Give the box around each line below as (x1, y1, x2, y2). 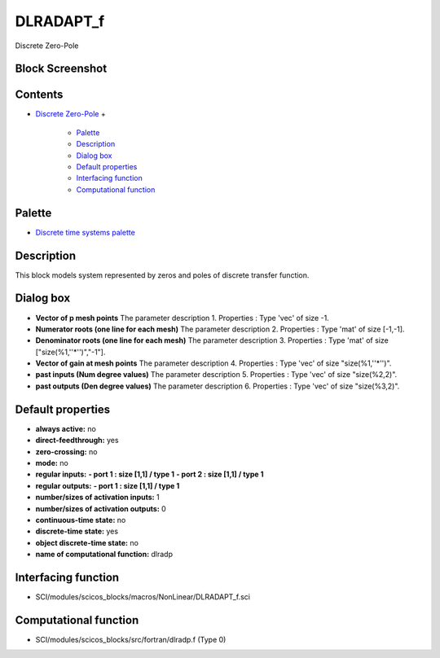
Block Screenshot (15, 62, 108, 76)
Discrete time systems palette (35, 227, 136, 237)
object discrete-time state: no (35, 537, 139, 547)
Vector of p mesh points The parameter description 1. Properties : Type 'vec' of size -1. (35, 313, 329, 322)
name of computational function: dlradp (35, 550, 173, 559)
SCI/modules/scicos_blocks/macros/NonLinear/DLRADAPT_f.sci (35, 591, 250, 602)
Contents (15, 88, 64, 102)
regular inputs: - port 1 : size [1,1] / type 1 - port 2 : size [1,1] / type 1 (35, 469, 264, 480)
